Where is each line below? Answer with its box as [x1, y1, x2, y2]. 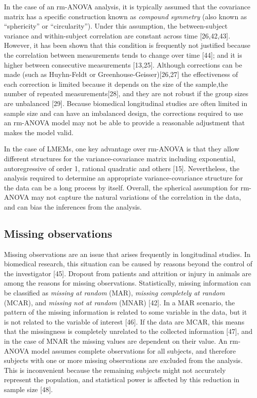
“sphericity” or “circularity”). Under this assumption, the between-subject [4, 21, 228, 31]
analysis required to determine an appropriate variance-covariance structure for [4, 173, 243, 183]
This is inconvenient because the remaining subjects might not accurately [4, 364, 226, 375]
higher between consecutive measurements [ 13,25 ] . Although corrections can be [4, 59, 242, 70]
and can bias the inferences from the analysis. [4, 201, 142, 212]
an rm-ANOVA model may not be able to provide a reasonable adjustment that [4, 117, 245, 128]
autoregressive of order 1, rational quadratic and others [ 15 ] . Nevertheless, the [4, 163, 240, 173]
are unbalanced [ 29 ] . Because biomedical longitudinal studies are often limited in [4, 98, 248, 108]
